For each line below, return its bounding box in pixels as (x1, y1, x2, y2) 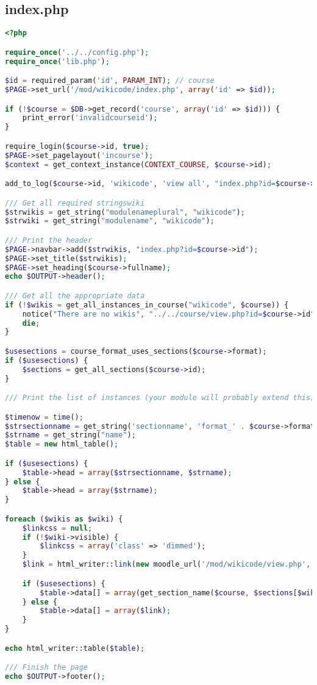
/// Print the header (5, 235, 93, 245)
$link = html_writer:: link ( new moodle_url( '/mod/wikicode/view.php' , (22, 560, 311, 569)
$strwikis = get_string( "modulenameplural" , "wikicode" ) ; (5, 207, 245, 217)
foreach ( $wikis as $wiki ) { (5, 514, 123, 523)
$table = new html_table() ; (5, 440, 119, 449)
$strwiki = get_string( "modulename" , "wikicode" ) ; (5, 217, 215, 226)
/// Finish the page (5, 663, 88, 672)
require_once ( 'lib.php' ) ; (5, 57, 110, 66)
